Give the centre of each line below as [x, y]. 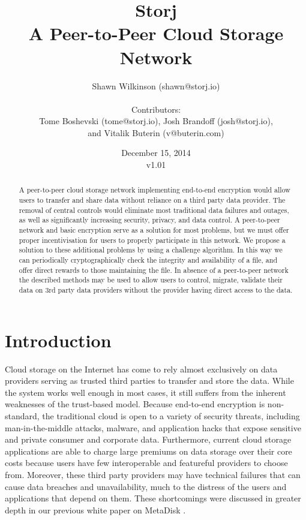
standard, [22, 415]
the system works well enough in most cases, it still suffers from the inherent [145, 392]
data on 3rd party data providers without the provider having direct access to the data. [156, 290]
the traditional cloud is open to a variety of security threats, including [171, 415]
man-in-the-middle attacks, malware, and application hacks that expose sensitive [153, 427]
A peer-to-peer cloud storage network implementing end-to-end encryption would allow [154, 190]
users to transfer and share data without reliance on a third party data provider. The [152, 200]
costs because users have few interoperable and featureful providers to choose [146, 463]
